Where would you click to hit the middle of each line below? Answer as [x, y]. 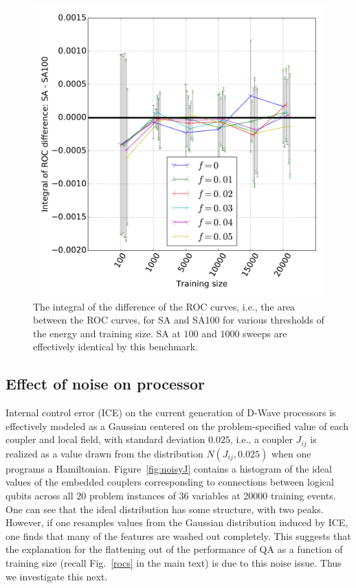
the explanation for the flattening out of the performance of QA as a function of [174, 549]
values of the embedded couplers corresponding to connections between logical [170, 482]
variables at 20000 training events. [264, 495]
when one [291, 453]
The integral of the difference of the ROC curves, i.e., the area [164, 306]
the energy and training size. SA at [107, 333]
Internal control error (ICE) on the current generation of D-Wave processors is [171, 412]
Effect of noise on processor [105, 384]
